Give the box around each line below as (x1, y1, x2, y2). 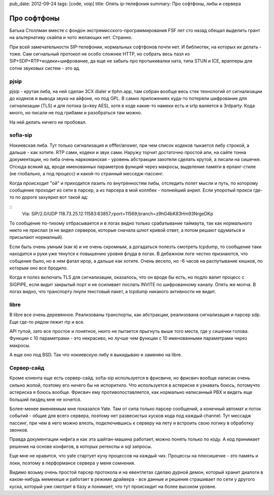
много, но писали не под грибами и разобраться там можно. (9, 110, 143, 116)
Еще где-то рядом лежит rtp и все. (9, 319, 85, 325)
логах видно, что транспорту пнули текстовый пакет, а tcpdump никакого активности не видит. (9, 289, 216, 295)
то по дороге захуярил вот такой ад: (9, 194, 88, 200)
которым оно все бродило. (9, 265, 68, 271)
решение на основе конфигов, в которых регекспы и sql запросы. (9, 443, 152, 449)
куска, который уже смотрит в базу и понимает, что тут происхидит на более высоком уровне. (9, 483, 217, 489)
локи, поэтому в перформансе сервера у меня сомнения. (9, 460, 135, 466)
